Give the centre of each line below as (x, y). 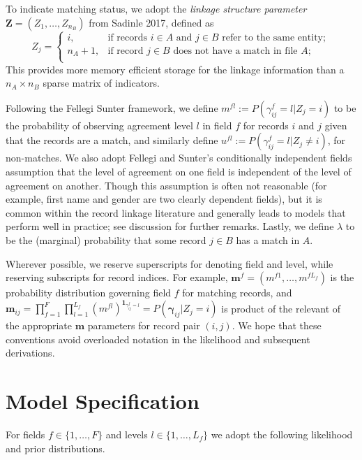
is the (342, 277)
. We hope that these (277, 325)
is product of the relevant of (281, 308)
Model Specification (103, 401)
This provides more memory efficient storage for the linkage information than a (175, 69)
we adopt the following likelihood (282, 434)
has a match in (268, 240)
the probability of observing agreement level (99, 125)
